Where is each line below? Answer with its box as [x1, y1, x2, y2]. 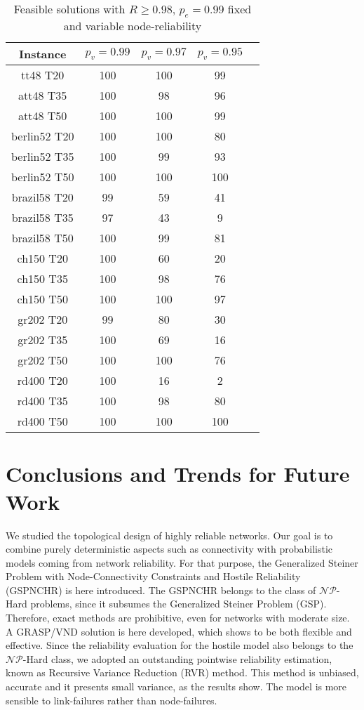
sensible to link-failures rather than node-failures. [6, 692, 217, 707]
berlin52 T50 [11, 169, 74, 185]
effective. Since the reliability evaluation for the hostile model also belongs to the [6, 638, 353, 652]
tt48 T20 [21, 67, 65, 84]
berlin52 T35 [11, 148, 74, 165]
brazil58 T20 [11, 189, 74, 206]
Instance [19, 46, 67, 63]
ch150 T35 [17, 270, 68, 287]
